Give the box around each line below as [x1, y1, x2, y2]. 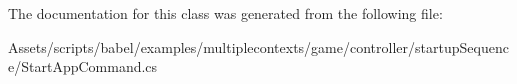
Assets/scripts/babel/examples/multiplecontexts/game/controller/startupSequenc [8, 36, 509, 57]
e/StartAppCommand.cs [8, 56, 158, 77]
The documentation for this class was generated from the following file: [8, 3, 443, 23]
